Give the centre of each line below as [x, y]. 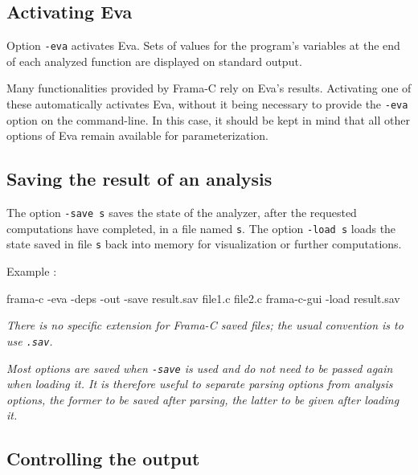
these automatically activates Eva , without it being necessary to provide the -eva [207, 104]
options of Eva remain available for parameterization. [137, 135]
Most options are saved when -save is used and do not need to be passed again [200, 368]
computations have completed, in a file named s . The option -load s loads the [201, 228]
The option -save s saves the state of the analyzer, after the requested [182, 213]
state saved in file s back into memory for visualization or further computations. [204, 244]
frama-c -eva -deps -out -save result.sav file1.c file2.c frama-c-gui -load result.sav [203, 298]
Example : [32, 271]
